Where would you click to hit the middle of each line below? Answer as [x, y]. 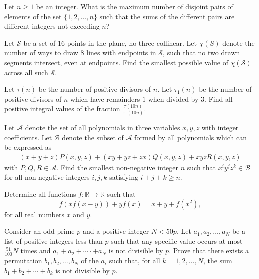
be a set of [39, 43]
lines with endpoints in [121, 53]
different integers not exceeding [52, 26]
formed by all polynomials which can [191, 137]
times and [35, 251]
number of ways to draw [41, 53]
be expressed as [28, 147]
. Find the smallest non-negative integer [117, 167]
